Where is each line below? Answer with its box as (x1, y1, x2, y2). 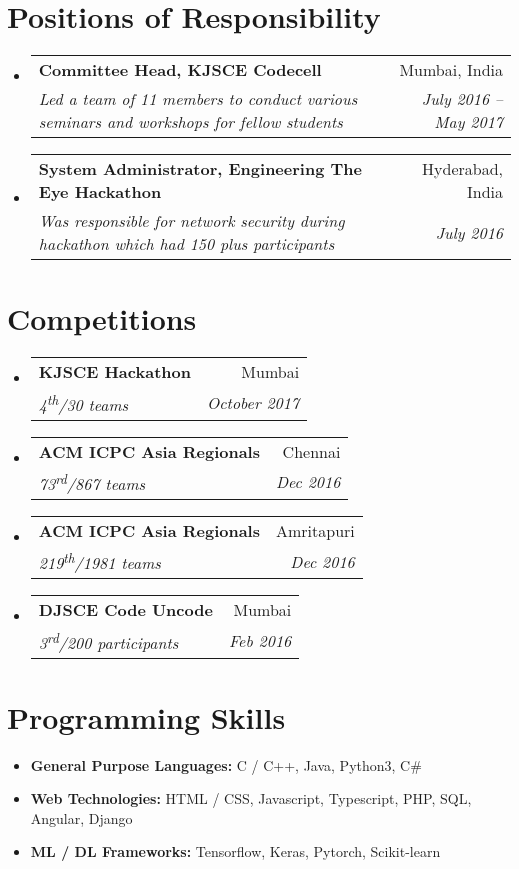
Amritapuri (275, 518, 355, 542)
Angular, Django (30, 807, 133, 828)
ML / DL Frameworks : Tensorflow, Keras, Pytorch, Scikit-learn (30, 841, 441, 862)
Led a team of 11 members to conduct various (38, 87, 358, 111)
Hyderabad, (422, 157, 503, 181)
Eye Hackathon (38, 180, 162, 204)
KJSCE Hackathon (38, 360, 191, 384)
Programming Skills (7, 696, 286, 737)
